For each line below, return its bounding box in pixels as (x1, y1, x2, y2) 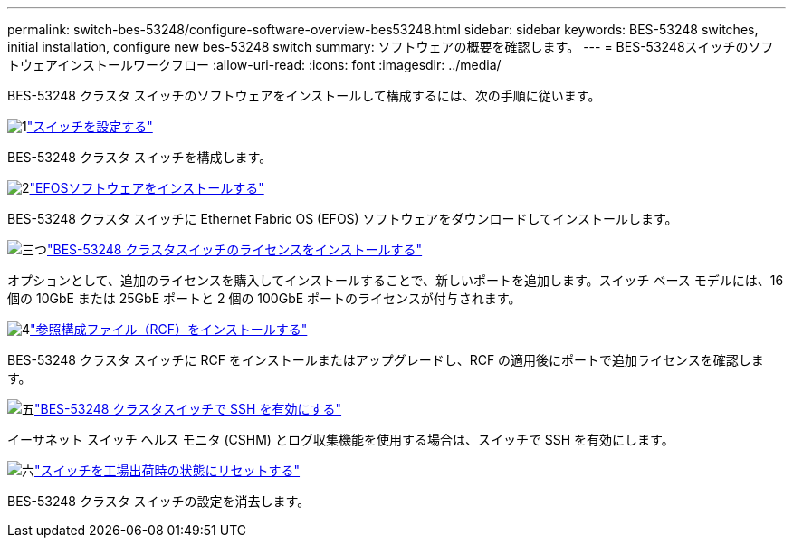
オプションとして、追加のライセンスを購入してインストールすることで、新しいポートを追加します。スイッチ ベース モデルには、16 (7, 272, 784, 288)
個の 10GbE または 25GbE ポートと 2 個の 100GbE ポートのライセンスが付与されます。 (7, 291, 521, 306)
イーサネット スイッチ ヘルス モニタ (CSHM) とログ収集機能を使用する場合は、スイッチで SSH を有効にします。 (7, 432, 674, 447)
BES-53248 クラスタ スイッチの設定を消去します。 (7, 493, 311, 509)
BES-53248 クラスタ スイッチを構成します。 (7, 149, 272, 165)
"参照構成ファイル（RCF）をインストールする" (30, 321, 308, 337)
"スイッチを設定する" (26, 119, 153, 134)
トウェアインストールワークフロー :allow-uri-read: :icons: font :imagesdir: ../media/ (7, 57, 502, 72)
